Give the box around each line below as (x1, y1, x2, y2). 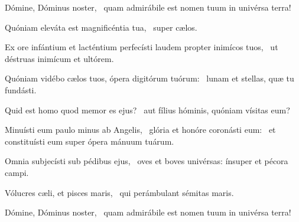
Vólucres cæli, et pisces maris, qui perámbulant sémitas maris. (5, 186, 234, 198)
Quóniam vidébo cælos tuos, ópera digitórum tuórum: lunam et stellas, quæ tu (5, 72, 294, 84)
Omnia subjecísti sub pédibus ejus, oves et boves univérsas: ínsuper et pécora (5, 155, 288, 167)
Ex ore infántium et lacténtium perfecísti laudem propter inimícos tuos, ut (5, 41, 278, 53)
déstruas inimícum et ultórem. (5, 52, 114, 64)
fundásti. (5, 83, 37, 96)
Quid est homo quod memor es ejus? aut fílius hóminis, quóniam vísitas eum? (5, 103, 290, 116)
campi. (5, 166, 29, 178)
